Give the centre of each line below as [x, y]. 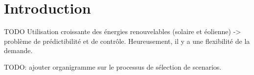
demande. [18, 50]
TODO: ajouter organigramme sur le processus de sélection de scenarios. [113, 66]
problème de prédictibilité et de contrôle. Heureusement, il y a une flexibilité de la [127, 41]
